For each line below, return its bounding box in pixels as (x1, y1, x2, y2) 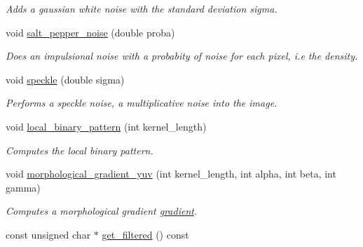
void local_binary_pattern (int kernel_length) (6, 119, 207, 133)
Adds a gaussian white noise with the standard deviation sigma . (6, 1, 278, 15)
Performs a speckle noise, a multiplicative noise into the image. (6, 95, 278, 110)
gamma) (6, 180, 41, 194)
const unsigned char (6, 227, 91, 241)
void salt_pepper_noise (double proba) (6, 25, 175, 39)
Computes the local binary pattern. (6, 142, 153, 157)
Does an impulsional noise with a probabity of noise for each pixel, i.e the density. (6, 48, 358, 63)
